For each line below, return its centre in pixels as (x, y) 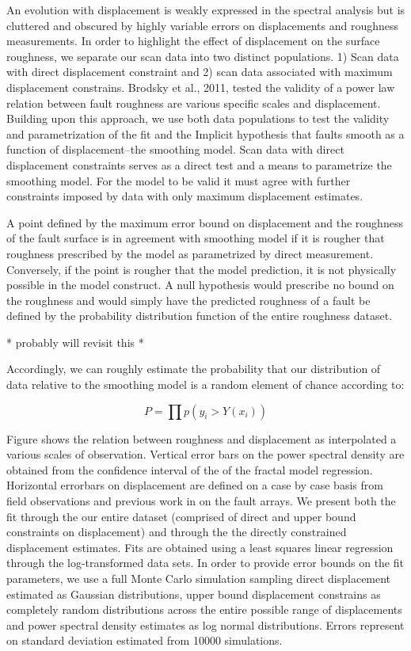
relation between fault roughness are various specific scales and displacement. (194, 103)
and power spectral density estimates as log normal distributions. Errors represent (205, 624)
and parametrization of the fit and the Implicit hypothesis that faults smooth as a (205, 133)
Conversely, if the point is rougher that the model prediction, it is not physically (202, 269)
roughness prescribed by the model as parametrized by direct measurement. (190, 253)
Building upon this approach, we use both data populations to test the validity (198, 118)
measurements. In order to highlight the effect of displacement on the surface (193, 41)
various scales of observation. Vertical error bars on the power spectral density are (205, 454)
